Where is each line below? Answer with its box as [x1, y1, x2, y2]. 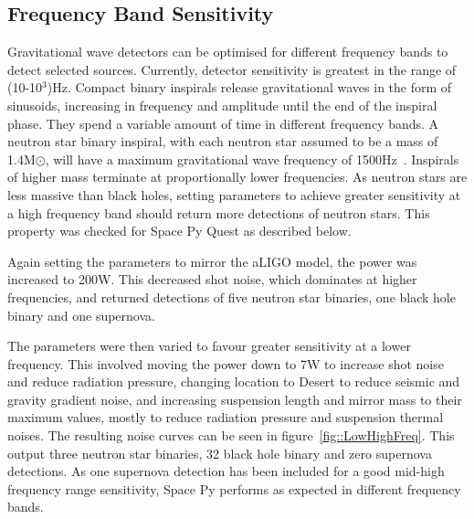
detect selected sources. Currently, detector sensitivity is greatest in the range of [7, 59, 457, 79]
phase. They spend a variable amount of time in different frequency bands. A [7, 113, 439, 132]
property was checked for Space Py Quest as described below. [7, 221, 352, 240]
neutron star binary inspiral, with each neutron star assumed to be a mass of [7, 132, 438, 151]
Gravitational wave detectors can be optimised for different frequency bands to [7, 42, 448, 61]
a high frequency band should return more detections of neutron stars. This [7, 203, 430, 222]
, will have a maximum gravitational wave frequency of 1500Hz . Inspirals [45, 149, 459, 168]
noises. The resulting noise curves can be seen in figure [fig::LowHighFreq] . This [7, 426, 455, 445]
